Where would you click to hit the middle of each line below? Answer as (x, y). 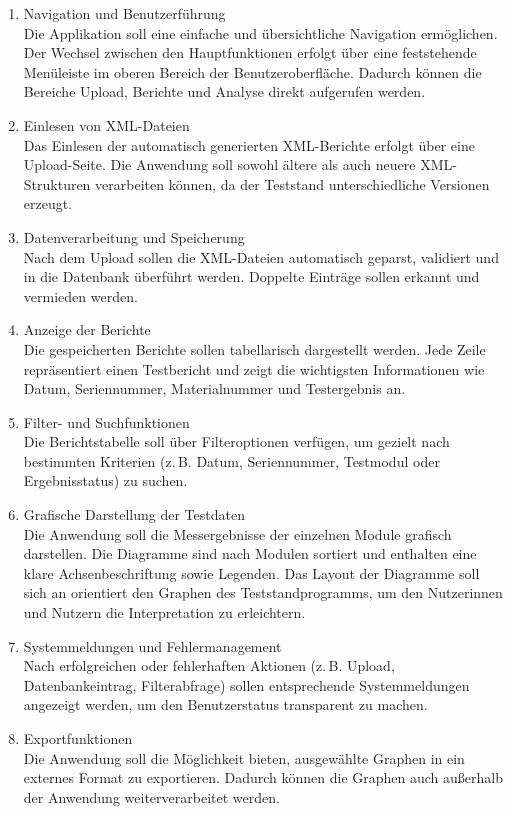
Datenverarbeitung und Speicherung (134, 236)
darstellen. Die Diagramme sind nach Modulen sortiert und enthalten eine (250, 553)
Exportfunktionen (78, 738)
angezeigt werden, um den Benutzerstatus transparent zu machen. (225, 704)
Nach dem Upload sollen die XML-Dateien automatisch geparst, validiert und (261, 256)
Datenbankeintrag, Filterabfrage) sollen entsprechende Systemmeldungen (246, 684)
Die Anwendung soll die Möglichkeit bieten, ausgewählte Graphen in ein (244, 757)
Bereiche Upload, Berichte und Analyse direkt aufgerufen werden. (224, 91)
